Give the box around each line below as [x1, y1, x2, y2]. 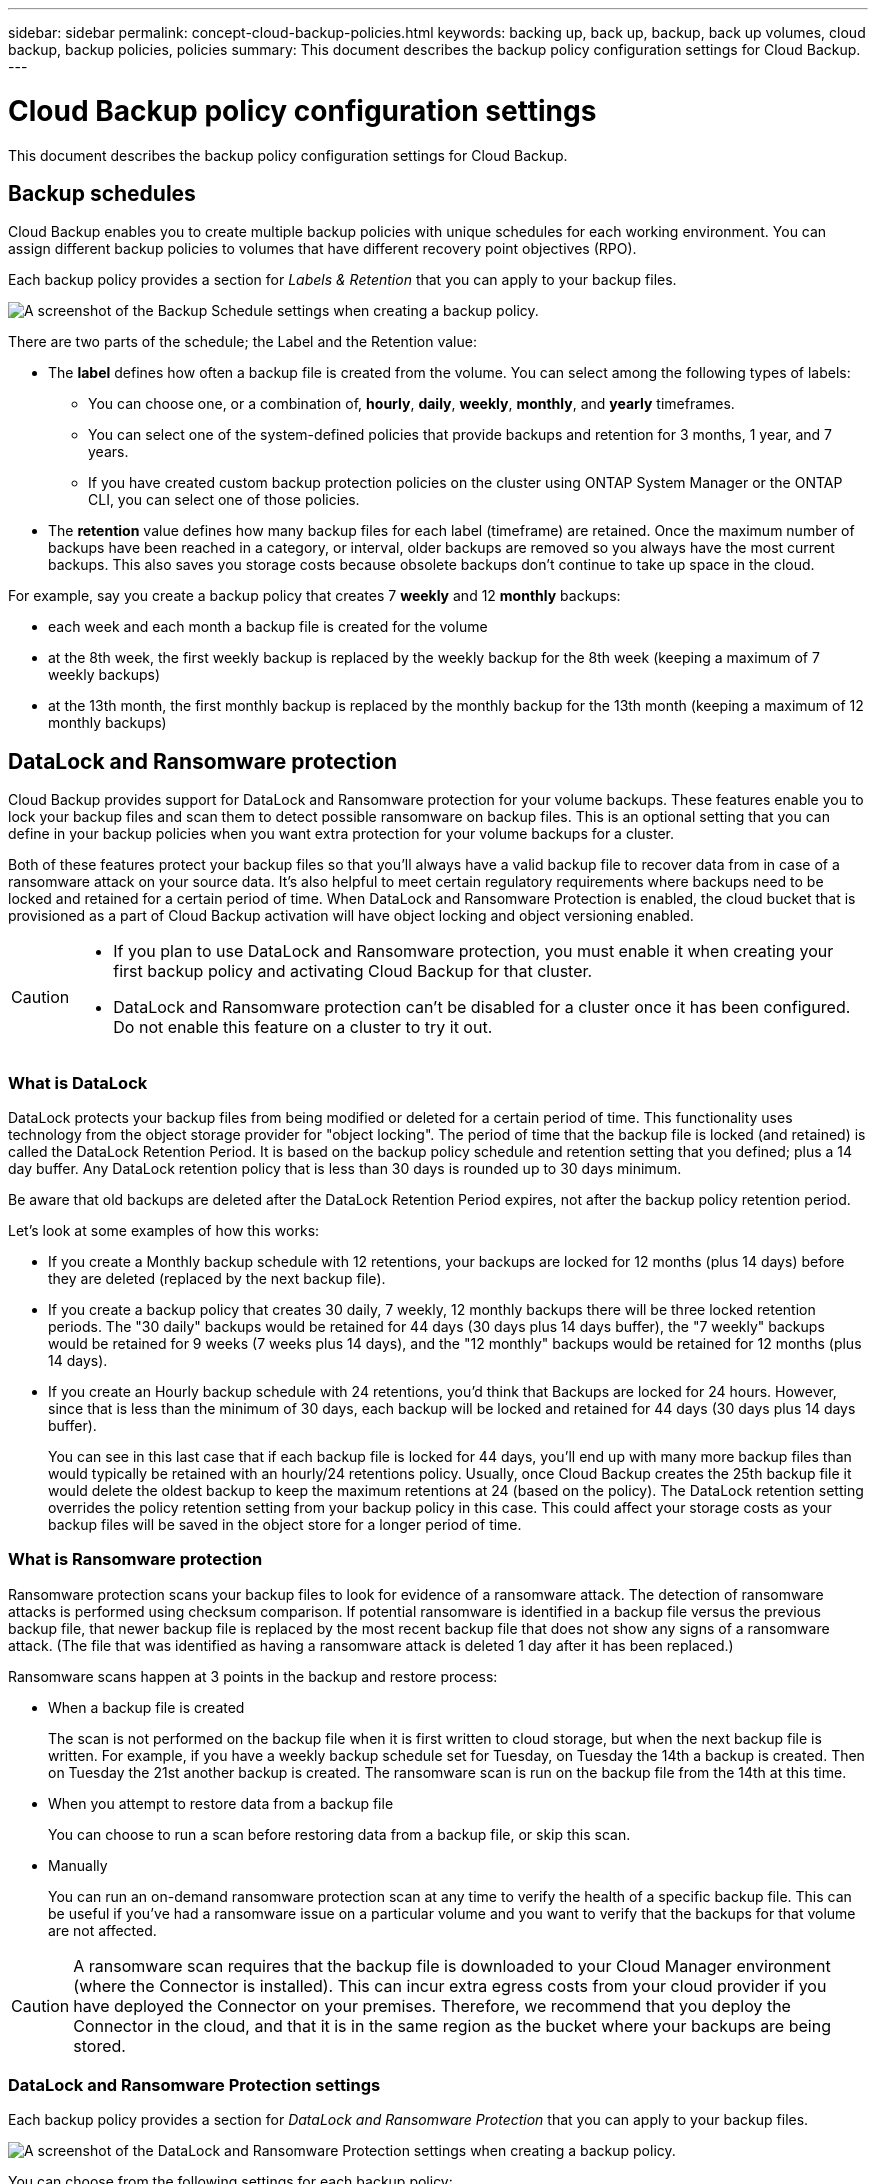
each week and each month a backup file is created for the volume [48, 618, 488, 636]
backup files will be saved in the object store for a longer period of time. [48, 1515, 522, 1533]
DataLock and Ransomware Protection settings [8, 2075, 381, 2096]
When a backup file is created [48, 1698, 245, 1716]
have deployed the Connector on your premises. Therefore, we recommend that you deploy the [73, 1995, 791, 2016]
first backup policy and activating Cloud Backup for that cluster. [113, 961, 593, 982]
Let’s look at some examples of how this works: [8, 1221, 320, 1239]
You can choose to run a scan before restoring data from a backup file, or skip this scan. [48, 1825, 631, 1843]
